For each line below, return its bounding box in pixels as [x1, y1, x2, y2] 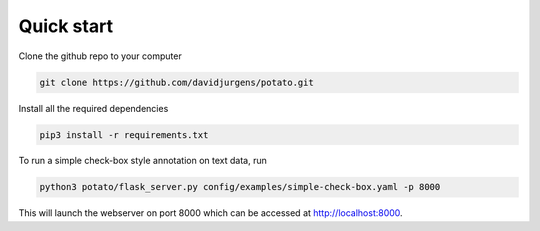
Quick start [18, 15, 114, 37]
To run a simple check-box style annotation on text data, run [18, 155, 267, 167]
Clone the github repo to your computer [18, 50, 182, 62]
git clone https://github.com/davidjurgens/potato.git [39, 76, 314, 88]
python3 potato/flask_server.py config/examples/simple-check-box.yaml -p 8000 [39, 181, 441, 193]
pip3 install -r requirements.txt [39, 129, 209, 140]
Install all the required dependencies [18, 102, 169, 114]
